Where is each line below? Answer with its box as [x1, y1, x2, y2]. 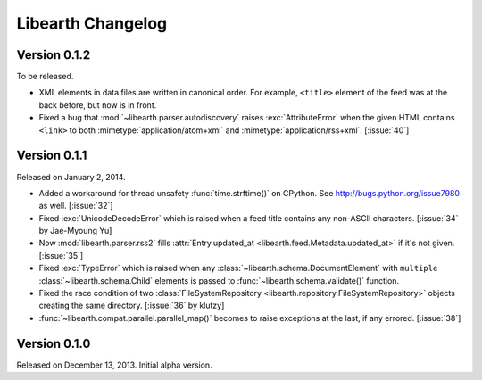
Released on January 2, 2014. [16, 171, 126, 182]
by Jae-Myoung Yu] [38, 226, 112, 236]
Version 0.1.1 [16, 148, 87, 163]
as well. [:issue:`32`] [38, 201, 113, 211]
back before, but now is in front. [38, 99, 157, 111]
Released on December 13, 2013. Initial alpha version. [16, 359, 213, 370]
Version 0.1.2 [16, 47, 91, 62]
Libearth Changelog [16, 13, 168, 33]
